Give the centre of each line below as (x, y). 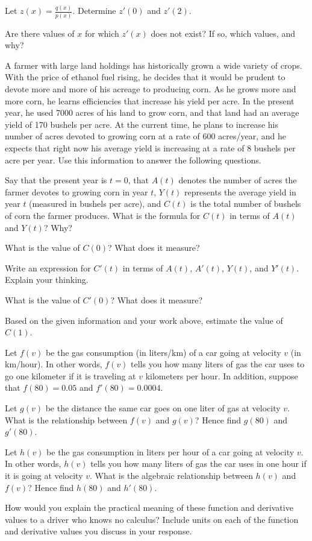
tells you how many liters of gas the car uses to (218, 364)
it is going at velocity (44, 476)
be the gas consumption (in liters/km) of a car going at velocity (163, 352)
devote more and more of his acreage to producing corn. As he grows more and (151, 89)
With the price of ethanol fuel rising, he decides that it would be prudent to (145, 77)
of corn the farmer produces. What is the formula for (103, 215)
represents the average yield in (240, 191)
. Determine (94, 11)
